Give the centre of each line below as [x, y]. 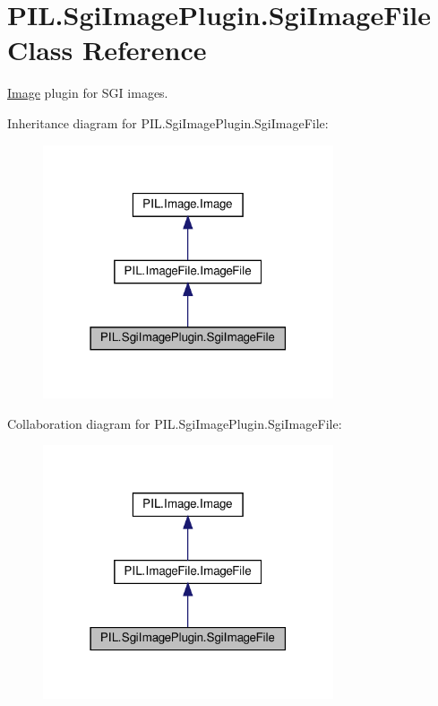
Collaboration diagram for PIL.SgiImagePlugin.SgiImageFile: [175, 423]
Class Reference [107, 50]
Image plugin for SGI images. [88, 93]
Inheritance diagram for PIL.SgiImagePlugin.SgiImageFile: [168, 122]
